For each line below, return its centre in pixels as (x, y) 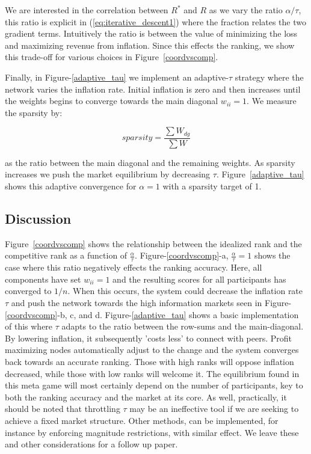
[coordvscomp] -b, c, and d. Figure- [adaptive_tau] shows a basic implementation (152, 314)
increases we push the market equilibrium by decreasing (108, 174)
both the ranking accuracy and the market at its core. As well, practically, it (146, 397)
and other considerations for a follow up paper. (91, 444)
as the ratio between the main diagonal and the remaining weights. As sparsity (150, 162)
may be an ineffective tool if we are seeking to (214, 409)
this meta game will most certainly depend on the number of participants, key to (154, 385)
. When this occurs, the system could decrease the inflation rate (185, 291)
